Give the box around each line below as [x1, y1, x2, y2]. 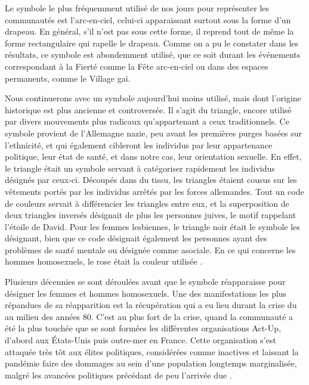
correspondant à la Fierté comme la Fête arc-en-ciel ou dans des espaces [5, 60, 268, 72]
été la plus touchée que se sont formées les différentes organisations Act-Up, [5, 322, 282, 334]
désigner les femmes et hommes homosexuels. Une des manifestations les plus [5, 287, 287, 299]
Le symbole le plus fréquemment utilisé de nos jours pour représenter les [5, 2, 270, 14]
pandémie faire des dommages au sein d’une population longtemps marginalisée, [5, 357, 297, 370]
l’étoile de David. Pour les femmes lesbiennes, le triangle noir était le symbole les [5, 220, 300, 232]
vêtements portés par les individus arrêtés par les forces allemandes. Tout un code [5, 185, 304, 197]
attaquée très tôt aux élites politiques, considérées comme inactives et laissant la [5, 345, 299, 358]
